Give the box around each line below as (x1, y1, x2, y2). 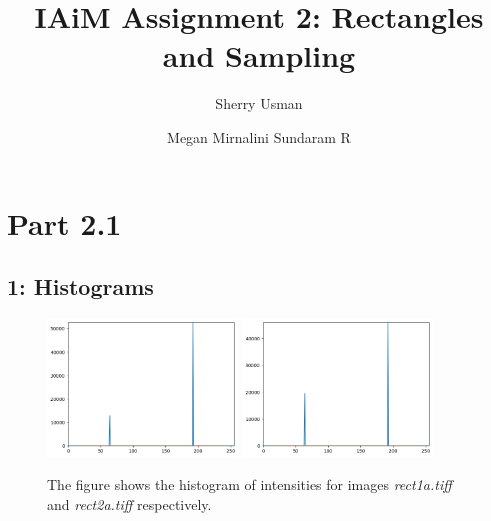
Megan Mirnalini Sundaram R (167, 126, 351, 147)
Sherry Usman (215, 93, 303, 114)
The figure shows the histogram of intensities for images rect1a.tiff (47, 474, 452, 495)
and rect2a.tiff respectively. (47, 493, 212, 514)
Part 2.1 (7, 202, 122, 243)
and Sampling (162, 35, 356, 76)
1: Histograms (7, 271, 154, 302)
